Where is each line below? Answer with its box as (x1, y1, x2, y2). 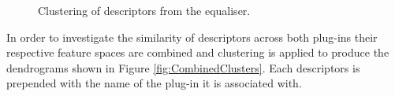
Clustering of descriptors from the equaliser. (38, 2, 251, 18)
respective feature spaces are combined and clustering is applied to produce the (6, 44, 389, 61)
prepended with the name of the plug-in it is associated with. (6, 75, 302, 91)
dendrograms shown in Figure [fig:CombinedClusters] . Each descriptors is (6, 59, 360, 76)
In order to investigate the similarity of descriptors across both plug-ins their (6, 28, 378, 45)
